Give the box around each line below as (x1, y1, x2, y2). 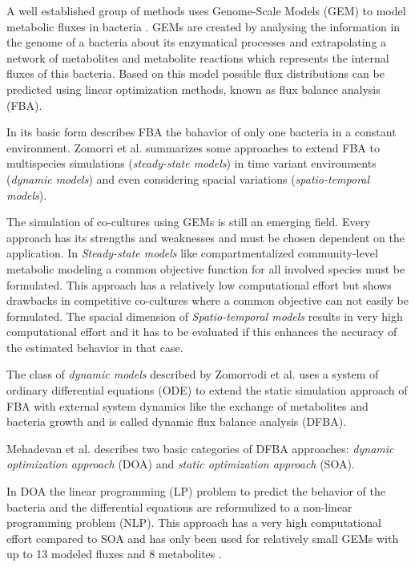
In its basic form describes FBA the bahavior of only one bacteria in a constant (6, 124, 397, 140)
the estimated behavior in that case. (6, 338, 183, 355)
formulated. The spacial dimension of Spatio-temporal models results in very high (6, 307, 403, 324)
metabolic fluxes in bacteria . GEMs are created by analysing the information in (6, 18, 401, 34)
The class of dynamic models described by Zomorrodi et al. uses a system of (6, 366, 379, 383)
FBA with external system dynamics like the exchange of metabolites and (6, 397, 369, 414)
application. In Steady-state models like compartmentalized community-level (6, 245, 378, 261)
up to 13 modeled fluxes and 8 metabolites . (6, 545, 222, 562)
